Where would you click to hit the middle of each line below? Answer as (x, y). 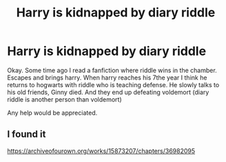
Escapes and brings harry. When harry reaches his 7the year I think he (107, 78)
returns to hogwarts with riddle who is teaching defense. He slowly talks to (113, 84)
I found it (27, 134)
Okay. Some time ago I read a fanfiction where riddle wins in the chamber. (112, 70)
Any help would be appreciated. (52, 113)
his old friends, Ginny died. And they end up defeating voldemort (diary (108, 92)
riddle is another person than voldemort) (64, 99)
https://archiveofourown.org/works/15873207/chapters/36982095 (101, 151)
